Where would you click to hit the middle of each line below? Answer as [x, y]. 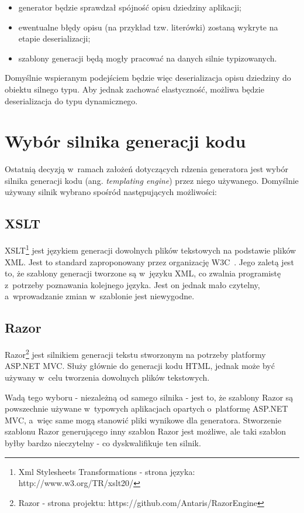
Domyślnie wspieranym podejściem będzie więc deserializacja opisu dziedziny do [148, 78]
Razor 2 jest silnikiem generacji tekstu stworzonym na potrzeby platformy [135, 353]
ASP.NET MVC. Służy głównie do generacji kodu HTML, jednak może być [140, 366]
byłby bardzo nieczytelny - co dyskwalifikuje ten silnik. [103, 442]
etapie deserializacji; [54, 38]
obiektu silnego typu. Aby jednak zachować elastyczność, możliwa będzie [134, 89]
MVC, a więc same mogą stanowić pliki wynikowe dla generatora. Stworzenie [143, 420]
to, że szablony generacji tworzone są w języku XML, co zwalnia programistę [143, 273]
